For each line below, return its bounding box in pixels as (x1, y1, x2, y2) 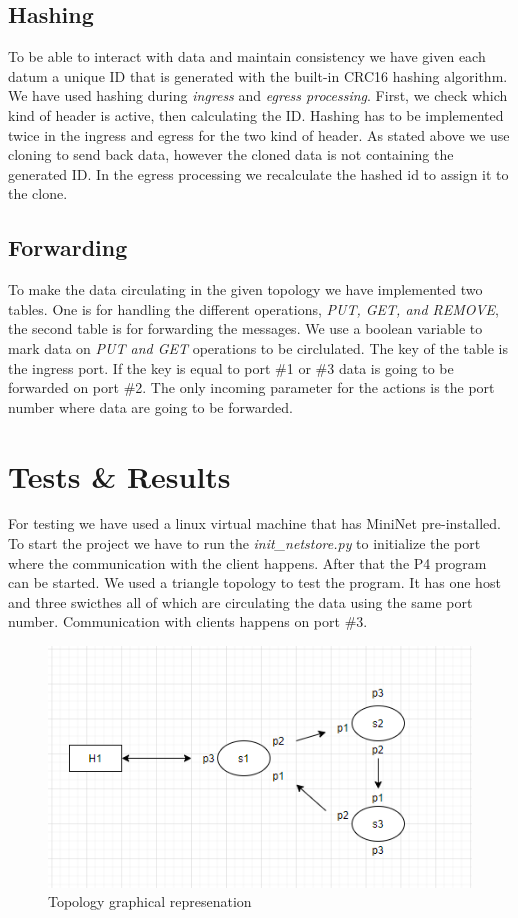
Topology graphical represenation (48, 891, 252, 912)
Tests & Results (8, 455, 231, 496)
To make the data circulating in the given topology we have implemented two (8, 279, 483, 300)
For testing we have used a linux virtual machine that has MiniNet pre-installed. (8, 513, 501, 534)
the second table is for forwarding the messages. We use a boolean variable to (8, 318, 483, 339)
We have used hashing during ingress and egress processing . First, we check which (8, 85, 508, 106)
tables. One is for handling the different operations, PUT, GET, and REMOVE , (8, 298, 500, 319)
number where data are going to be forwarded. (8, 396, 293, 417)
